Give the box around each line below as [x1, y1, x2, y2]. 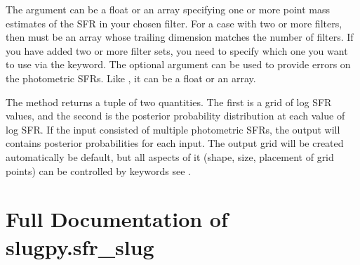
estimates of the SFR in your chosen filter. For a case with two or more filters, [6, 15, 342, 30]
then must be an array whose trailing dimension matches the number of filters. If [6, 30, 354, 44]
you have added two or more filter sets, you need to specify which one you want [6, 43, 348, 58]
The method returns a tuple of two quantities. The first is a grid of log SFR [6, 94, 332, 109]
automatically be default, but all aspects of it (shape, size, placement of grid [6, 149, 334, 164]
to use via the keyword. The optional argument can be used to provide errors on [6, 57, 351, 72]
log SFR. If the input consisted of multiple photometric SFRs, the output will [6, 122, 340, 136]
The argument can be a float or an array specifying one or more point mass [6, 2, 331, 16]
